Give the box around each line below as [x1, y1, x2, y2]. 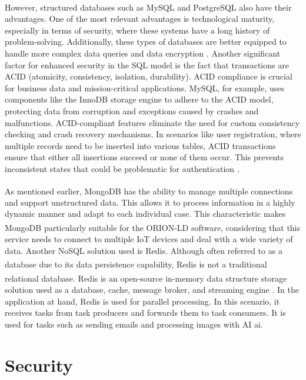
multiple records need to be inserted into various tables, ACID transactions [5, 139, 276, 151]
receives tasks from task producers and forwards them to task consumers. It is [5, 306, 286, 319]
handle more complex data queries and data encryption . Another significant [5, 47, 281, 60]
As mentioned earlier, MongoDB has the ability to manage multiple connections [5, 184, 293, 197]
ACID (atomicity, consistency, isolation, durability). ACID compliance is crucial [5, 70, 292, 82]
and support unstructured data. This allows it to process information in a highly [5, 196, 295, 208]
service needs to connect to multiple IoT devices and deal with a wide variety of [5, 233, 293, 245]
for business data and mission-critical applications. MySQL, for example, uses [5, 81, 285, 94]
